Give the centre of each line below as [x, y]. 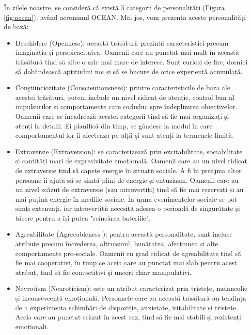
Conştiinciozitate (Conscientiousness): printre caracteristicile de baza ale [123, 88]
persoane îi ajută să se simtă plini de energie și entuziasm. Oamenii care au [127, 180]
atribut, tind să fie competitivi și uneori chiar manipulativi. [103, 272]
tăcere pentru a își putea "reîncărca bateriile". [83, 217]
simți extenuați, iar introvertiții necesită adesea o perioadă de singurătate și [128, 208]
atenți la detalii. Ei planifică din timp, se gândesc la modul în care [114, 125]
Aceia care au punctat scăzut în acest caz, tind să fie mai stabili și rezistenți [128, 317]
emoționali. [32, 326]
